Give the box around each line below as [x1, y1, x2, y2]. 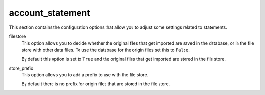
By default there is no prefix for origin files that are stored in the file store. [21, 81, 170, 87]
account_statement [9, 7, 90, 18]
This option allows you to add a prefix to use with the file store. [21, 71, 149, 78]
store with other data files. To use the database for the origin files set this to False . [21, 47, 190, 53]
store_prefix [9, 65, 34, 71]
